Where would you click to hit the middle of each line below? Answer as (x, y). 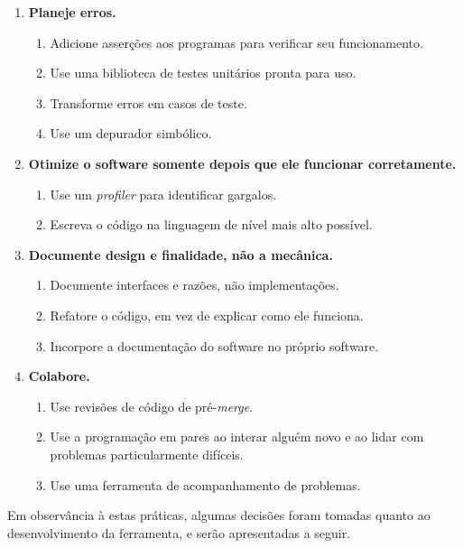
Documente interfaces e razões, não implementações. (194, 285)
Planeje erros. (72, 12)
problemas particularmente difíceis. (147, 454)
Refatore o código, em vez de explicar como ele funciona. (207, 315)
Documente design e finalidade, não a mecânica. (181, 254)
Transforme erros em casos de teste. (148, 102)
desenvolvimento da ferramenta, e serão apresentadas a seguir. (179, 532)
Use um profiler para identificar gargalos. (163, 194)
